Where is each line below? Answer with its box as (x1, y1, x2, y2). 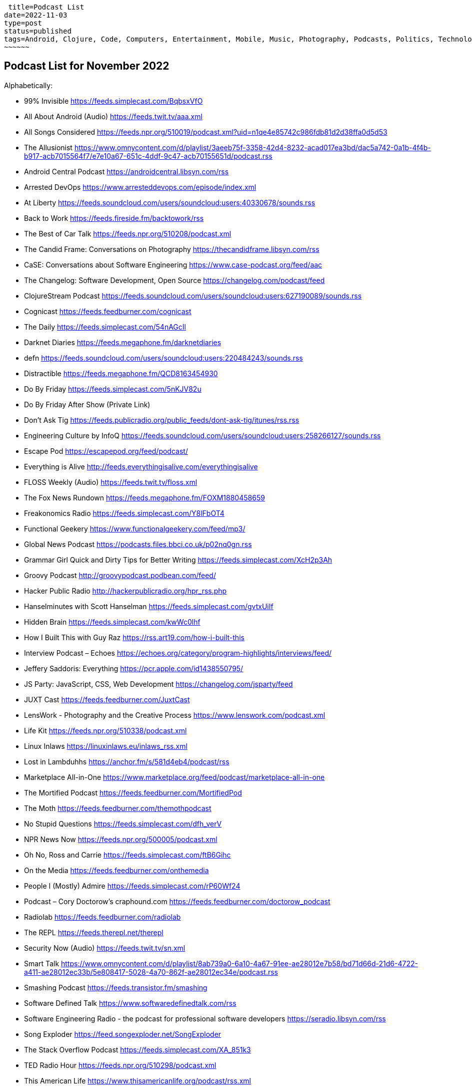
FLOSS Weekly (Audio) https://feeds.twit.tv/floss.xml (24, 477, 197, 486)
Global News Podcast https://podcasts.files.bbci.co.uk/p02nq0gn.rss (24, 539, 252, 549)
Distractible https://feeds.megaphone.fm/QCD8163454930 (24, 369, 218, 378)
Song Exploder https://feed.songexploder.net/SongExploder (24, 1029, 221, 1038)
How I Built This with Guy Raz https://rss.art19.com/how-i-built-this (24, 633, 244, 642)
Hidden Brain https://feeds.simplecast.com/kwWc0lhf (24, 617, 200, 626)
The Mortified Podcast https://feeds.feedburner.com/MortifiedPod (24, 788, 242, 797)
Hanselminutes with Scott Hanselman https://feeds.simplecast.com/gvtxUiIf (24, 602, 273, 611)
